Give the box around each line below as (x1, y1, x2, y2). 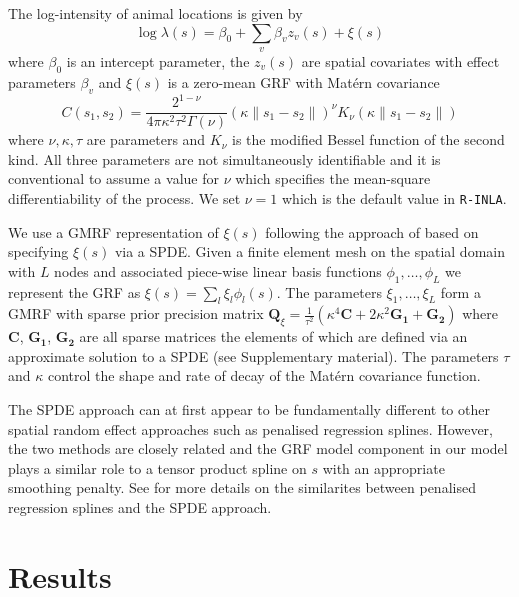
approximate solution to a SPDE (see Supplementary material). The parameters (8, 345, 499, 366)
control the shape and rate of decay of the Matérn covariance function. (47, 365, 481, 386)
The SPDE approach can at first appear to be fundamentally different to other (8, 398, 490, 419)
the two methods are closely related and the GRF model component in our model (8, 438, 508, 459)
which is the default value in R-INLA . (281, 187, 507, 208)
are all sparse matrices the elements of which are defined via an (79, 326, 468, 347)
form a (440, 281, 481, 302)
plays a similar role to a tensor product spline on (8, 457, 307, 478)
